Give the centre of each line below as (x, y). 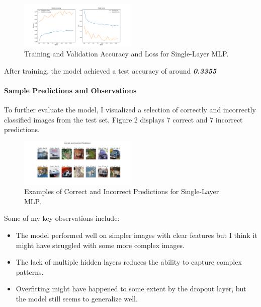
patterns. (30, 271)
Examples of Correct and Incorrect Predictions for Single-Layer (122, 191)
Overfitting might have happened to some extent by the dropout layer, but (131, 289)
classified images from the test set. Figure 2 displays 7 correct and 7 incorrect (123, 119)
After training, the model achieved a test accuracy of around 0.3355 (110, 70)
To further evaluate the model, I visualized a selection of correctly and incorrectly (130, 110)
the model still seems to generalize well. (77, 299)
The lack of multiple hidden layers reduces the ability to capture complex (129, 262)
